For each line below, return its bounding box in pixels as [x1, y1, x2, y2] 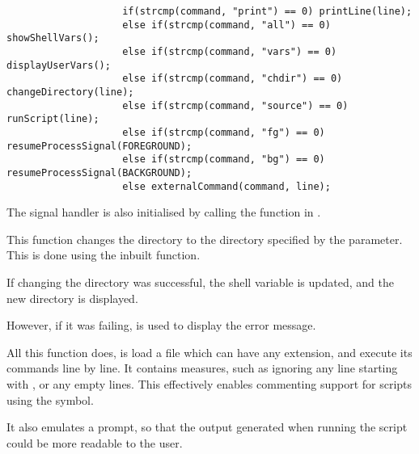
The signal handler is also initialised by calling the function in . [6, 204, 321, 221]
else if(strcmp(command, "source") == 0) [122, 99, 349, 111]
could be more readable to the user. [6, 434, 183, 451]
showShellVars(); [6, 32, 99, 44]
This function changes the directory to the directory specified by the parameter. [6, 230, 403, 247]
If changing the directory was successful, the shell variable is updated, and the [6, 273, 394, 290]
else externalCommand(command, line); [122, 180, 331, 192]
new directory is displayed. [6, 289, 138, 306]
